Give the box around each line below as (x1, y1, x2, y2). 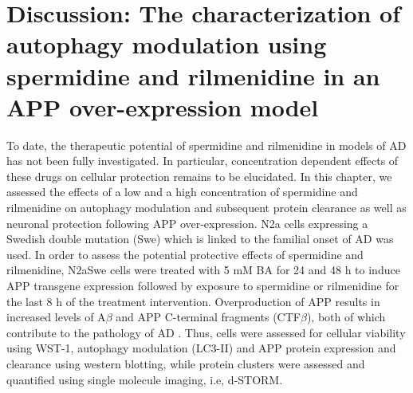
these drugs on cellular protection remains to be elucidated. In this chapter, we (6, 167, 392, 184)
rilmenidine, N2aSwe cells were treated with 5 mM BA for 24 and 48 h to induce (6, 261, 400, 278)
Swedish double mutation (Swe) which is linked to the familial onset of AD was (6, 230, 394, 247)
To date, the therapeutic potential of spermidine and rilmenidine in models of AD (6, 136, 407, 153)
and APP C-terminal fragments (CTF (116, 309, 301, 325)
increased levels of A (6, 309, 106, 325)
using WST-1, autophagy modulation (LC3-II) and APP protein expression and (6, 340, 396, 356)
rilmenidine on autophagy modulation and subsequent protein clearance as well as (6, 199, 407, 216)
